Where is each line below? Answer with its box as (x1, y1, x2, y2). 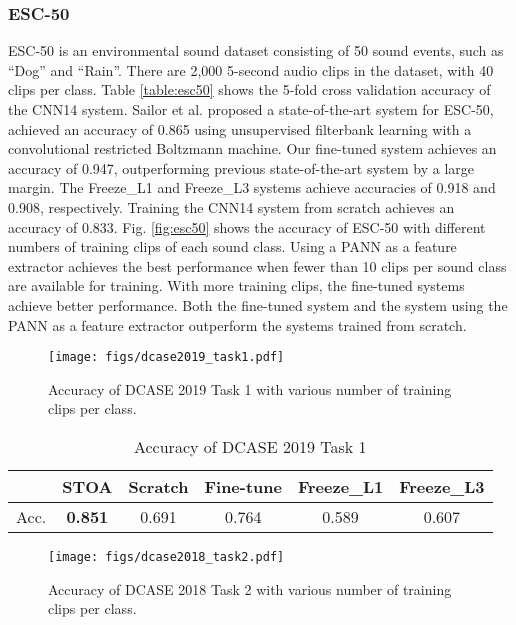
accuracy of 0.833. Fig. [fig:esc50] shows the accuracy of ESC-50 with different (8, 216, 486, 237)
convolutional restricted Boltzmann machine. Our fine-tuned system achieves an (8, 138, 497, 159)
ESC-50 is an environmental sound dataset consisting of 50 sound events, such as (8, 40, 504, 61)
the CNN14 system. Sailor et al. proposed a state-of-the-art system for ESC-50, (8, 99, 494, 119)
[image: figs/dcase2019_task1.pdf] (48, 350, 285, 365)
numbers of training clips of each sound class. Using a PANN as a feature (8, 236, 457, 257)
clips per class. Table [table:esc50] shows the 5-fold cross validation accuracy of (8, 79, 491, 100)
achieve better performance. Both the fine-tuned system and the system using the (8, 294, 508, 315)
